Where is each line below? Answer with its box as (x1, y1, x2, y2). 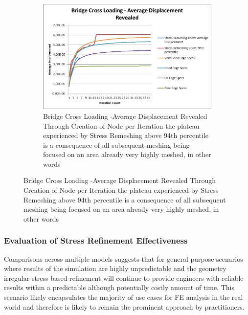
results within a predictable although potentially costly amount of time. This (4, 282, 234, 292)
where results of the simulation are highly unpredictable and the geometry (4, 263, 226, 273)
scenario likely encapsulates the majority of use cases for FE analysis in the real (4, 292, 243, 302)
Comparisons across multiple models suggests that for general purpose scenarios (4, 253, 243, 264)
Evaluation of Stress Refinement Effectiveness (4, 234, 188, 247)
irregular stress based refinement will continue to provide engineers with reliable (4, 272, 244, 283)
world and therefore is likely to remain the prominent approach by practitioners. (4, 301, 245, 312)
